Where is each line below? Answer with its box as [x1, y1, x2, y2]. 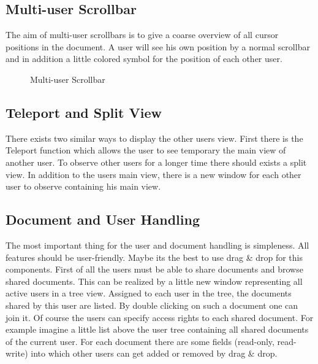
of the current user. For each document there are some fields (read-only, [6, 335, 274, 347]
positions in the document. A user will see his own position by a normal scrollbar [6, 40, 310, 53]
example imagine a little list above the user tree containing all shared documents [6, 323, 309, 336]
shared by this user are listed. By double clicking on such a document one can [6, 298, 298, 311]
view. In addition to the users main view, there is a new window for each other [6, 168, 301, 180]
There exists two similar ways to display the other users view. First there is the [6, 131, 303, 144]
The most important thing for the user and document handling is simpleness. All [6, 238, 309, 251]
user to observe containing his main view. [6, 180, 161, 193]
